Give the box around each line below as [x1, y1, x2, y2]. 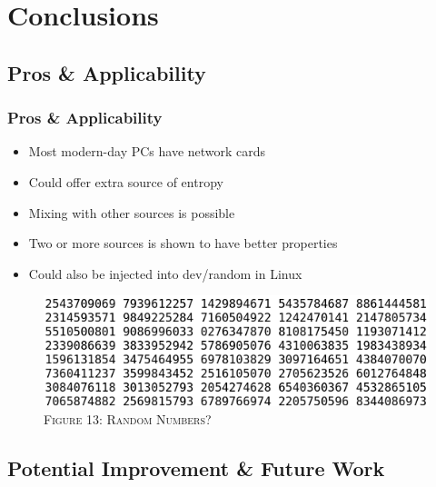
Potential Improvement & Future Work [7, 453, 385, 482]
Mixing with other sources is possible [28, 203, 235, 222]
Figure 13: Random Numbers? [44, 409, 212, 428]
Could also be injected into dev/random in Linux [28, 263, 302, 283]
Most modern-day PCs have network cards [28, 142, 266, 161]
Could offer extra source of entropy [28, 172, 223, 191]
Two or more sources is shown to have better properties [28, 234, 338, 253]
